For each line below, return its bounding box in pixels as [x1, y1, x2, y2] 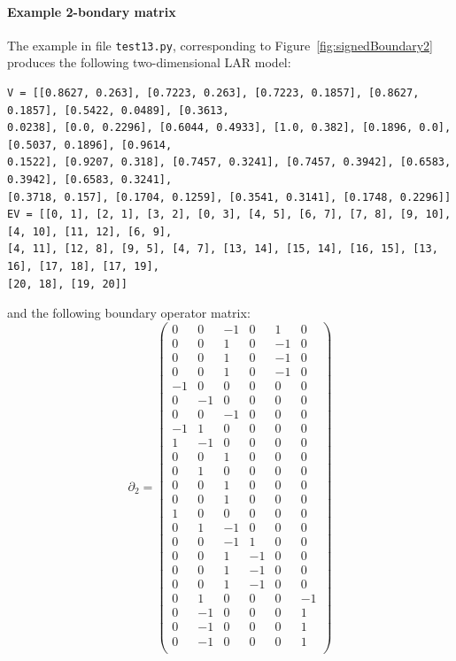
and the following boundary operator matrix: [7, 304, 251, 322]
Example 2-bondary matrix [7, 2, 176, 20]
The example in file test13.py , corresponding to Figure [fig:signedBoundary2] [7, 35, 433, 54]
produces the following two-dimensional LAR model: [7, 53, 291, 72]
